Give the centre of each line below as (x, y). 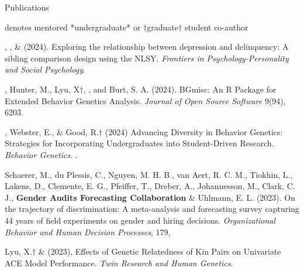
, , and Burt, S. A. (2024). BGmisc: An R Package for (180, 89)
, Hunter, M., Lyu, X (42, 89)
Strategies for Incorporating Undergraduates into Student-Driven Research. (139, 143)
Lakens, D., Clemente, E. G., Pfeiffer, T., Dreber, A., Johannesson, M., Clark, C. (150, 186)
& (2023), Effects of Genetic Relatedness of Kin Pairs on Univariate (160, 251)
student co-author (216, 27)
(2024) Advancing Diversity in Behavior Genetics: (194, 131)
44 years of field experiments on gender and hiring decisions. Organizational (140, 220)
